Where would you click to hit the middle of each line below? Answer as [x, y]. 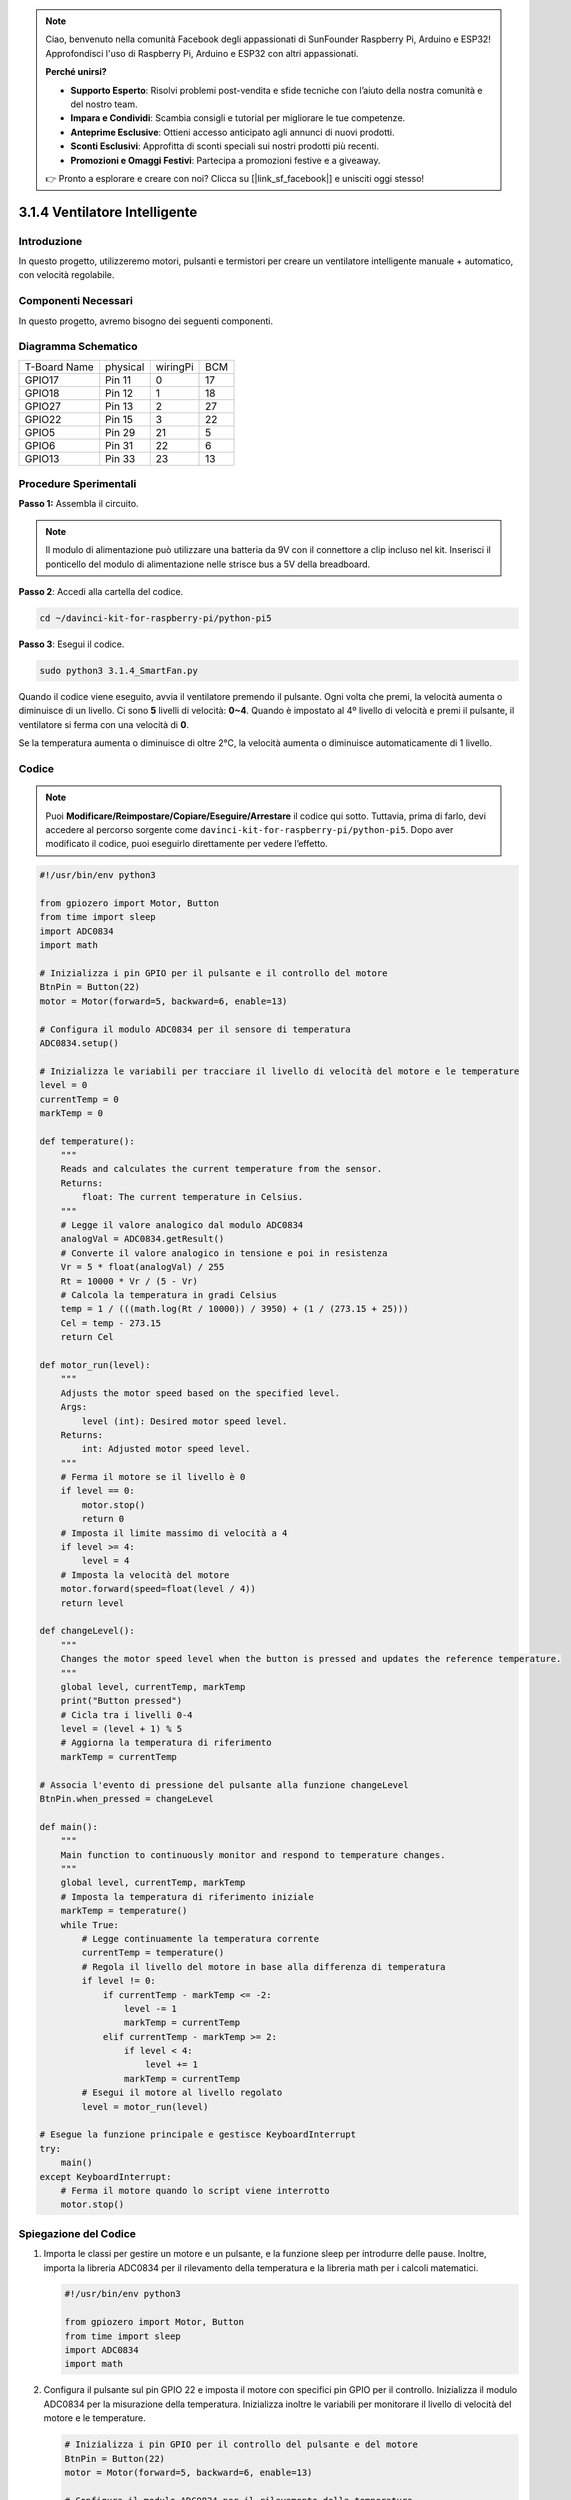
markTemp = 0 [71, 1113]
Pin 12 [119, 393]
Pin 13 [119, 406]
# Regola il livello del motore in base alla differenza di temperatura [263, 1966]
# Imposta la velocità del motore [145, 1574]
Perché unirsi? [76, 72]
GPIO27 [43, 406]
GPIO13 [42, 458]
